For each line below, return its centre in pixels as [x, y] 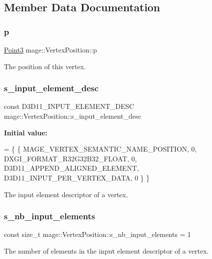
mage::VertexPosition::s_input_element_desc [73, 116]
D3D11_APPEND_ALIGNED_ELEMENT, [71, 168]
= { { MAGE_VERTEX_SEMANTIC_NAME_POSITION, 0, [100, 149]
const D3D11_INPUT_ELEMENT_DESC [69, 106]
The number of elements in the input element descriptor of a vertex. [106, 250]
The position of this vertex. [45, 66]
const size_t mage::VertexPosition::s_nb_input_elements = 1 [97, 234]
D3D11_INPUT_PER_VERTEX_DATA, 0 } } [77, 177]
